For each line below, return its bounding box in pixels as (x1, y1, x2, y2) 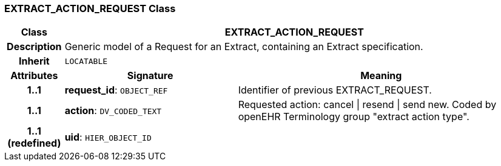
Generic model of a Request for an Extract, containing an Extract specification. (64, 40, 423, 53)
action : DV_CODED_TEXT (64, 104, 162, 117)
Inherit (18, 55, 50, 68)
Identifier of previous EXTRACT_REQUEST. (238, 84, 432, 97)
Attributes (10, 69, 58, 82)
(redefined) (7, 137, 61, 150)
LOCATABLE (64, 56, 108, 66)
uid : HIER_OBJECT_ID (64, 131, 152, 144)
